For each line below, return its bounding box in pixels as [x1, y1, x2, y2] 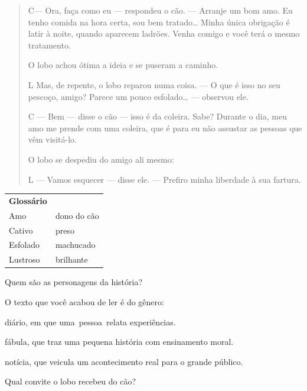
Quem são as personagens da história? [5, 276, 143, 288]
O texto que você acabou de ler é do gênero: [5, 295, 164, 308]
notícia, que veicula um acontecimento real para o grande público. [5, 355, 243, 367]
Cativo [9, 224, 33, 236]
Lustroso [9, 253, 40, 266]
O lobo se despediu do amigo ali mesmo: [28, 153, 174, 165]
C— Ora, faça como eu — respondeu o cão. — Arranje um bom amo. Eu [28, 4, 293, 16]
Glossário [9, 194, 47, 206]
